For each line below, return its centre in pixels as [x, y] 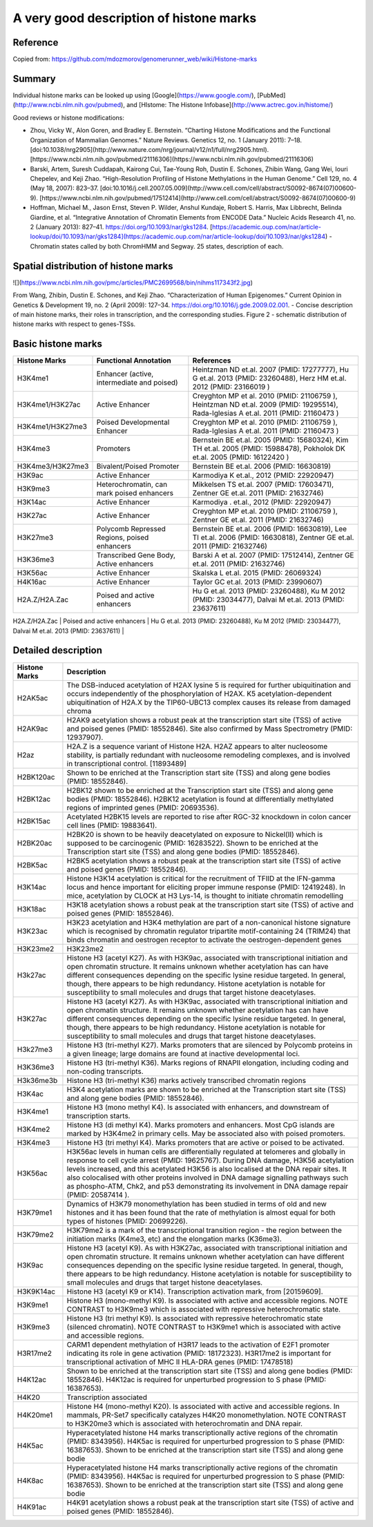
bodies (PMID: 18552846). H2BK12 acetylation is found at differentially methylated [200, 799]
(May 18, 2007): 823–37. [64, 188]
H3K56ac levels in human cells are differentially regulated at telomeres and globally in [206, 1151]
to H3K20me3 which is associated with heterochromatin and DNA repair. [185, 1423]
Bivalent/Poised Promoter [138, 466]
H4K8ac [30, 1480]
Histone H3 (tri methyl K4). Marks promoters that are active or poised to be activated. [205, 1142]
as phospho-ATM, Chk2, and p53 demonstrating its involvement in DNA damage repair [208, 1186]
